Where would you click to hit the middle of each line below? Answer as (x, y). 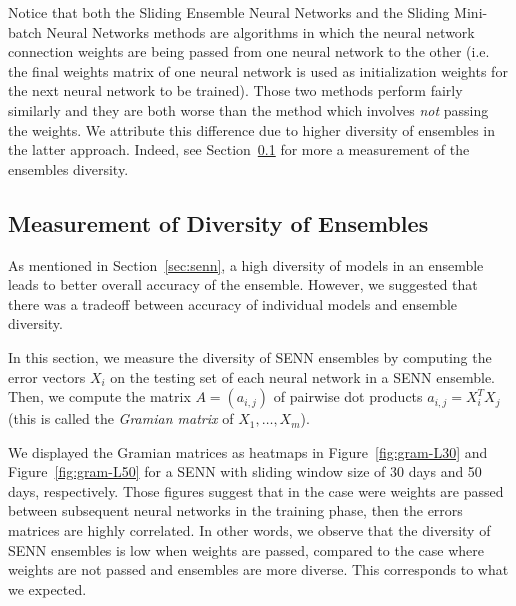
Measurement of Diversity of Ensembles (218, 222)
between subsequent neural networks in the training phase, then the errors (235, 510)
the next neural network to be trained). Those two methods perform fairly (235, 90)
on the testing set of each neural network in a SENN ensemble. (303, 376)
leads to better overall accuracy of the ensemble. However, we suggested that (243, 284)
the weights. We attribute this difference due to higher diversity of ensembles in (252, 129)
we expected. (47, 588)
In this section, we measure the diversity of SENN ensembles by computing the (250, 356)
